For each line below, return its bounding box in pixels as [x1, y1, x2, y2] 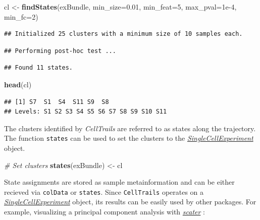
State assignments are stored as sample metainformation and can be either [4, 177, 235, 187]
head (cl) [4, 79, 32, 89]
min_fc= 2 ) [4, 11, 38, 22]
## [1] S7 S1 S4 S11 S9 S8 [4, 98, 109, 105]
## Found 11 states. [4, 64, 73, 72]
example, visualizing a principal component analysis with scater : [4, 206, 205, 217]
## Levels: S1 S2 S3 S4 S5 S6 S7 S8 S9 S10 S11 [4, 108, 167, 116]
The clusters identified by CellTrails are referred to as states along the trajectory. [4, 123, 256, 133]
